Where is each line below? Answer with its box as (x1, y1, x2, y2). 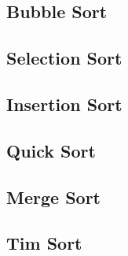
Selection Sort (6, 46, 123, 70)
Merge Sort (6, 184, 101, 209)
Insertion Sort (6, 91, 123, 116)
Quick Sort (6, 138, 96, 162)
